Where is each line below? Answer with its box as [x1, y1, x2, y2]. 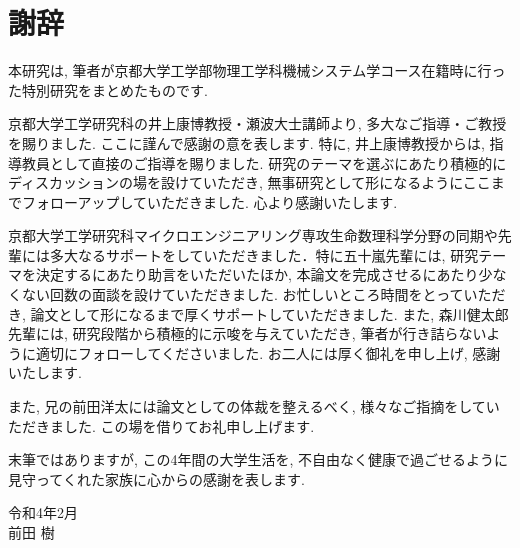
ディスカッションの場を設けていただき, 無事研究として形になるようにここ [8, 172, 491, 193]
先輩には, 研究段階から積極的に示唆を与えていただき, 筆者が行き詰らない [8, 323, 487, 344]
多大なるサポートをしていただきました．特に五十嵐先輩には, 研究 [49, 244, 479, 265]
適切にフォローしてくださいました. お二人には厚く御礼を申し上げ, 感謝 [35, 342, 501, 363]
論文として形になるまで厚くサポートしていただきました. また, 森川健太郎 [30, 303, 509, 324]
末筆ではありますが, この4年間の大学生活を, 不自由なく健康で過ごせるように [8, 449, 509, 470]
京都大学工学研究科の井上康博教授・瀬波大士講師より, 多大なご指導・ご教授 [8, 113, 507, 134]
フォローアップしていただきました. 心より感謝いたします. [21, 191, 398, 212]
